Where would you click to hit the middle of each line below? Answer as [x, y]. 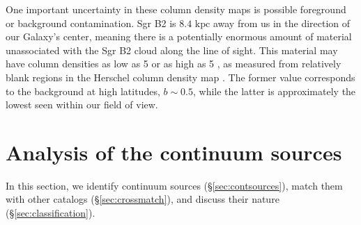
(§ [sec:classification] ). [51, 213]
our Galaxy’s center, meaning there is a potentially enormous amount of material [179, 36]
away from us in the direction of [282, 23]
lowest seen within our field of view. [82, 105]
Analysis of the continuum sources [174, 152]
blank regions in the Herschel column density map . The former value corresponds [180, 77]
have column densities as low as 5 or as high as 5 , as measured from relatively [174, 64]
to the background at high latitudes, [83, 91]
